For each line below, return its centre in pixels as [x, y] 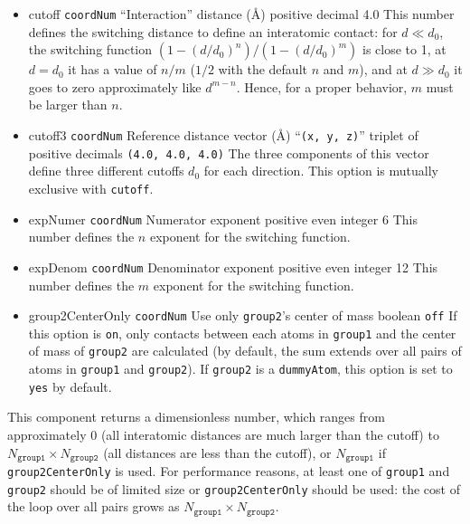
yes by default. [70, 386]
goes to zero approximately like [115, 86]
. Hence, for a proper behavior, [322, 86]
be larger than [68, 105]
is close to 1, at [404, 49]
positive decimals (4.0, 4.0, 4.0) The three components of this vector [229, 152]
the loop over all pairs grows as [94, 506]
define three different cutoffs [106, 171]
